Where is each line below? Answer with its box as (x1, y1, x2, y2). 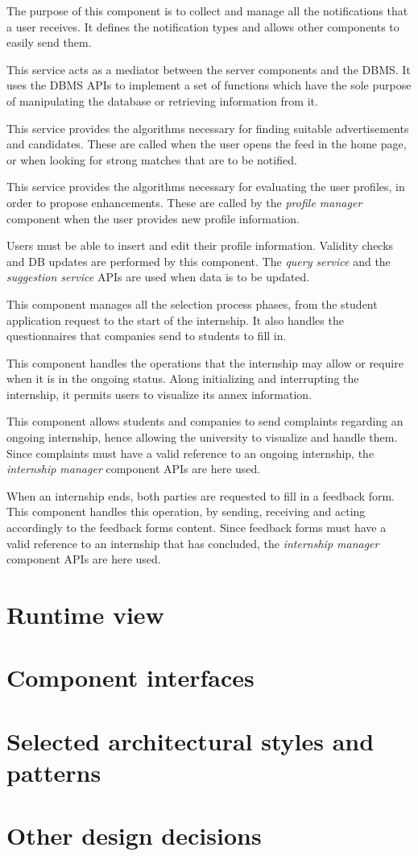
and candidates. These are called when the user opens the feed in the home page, (6, 135, 407, 152)
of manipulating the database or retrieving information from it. (6, 92, 318, 109)
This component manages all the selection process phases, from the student (6, 295, 378, 312)
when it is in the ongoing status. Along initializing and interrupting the (6, 370, 359, 387)
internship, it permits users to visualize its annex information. (6, 385, 312, 402)
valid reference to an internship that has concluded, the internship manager (6, 534, 379, 551)
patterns (6, 755, 101, 788)
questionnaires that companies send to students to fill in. (6, 327, 287, 344)
